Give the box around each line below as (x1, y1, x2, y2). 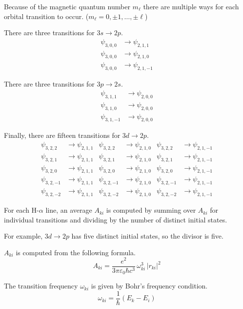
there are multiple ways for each (143, 1, 239, 11)
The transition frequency (4, 281, 78, 291)
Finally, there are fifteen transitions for (4, 130, 121, 140)
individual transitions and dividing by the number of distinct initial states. (4, 214, 227, 224)
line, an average (45, 205, 92, 215)
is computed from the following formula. (16, 247, 136, 257)
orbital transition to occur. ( (4, 11, 89, 21)
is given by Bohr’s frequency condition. (91, 281, 208, 291)
